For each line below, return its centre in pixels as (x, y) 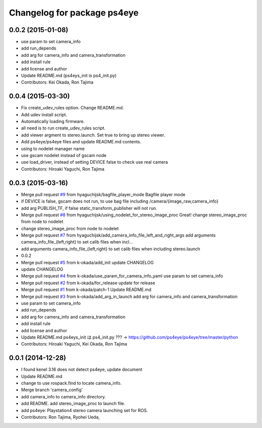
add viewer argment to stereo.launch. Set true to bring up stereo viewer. (93, 135)
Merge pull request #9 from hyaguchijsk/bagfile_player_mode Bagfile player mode (103, 194)
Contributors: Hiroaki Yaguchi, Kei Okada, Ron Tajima (74, 344)
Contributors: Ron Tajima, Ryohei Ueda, (60, 417)
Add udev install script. (44, 115)
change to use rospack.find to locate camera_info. (71, 383)
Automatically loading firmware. (53, 121)
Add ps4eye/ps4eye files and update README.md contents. (81, 142)
